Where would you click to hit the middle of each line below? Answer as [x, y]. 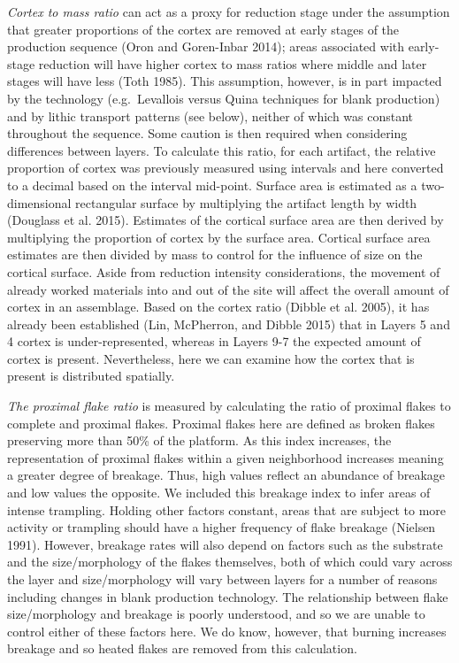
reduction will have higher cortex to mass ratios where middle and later [233, 63]
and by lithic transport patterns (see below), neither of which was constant [210, 116]
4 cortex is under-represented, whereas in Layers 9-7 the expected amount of [214, 341]
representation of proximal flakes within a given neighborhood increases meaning [226, 457]
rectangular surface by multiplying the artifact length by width [246, 202]
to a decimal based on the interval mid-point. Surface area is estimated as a [212, 185]
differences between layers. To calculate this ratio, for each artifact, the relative [222, 150]
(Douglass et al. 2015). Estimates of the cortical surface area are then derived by [226, 220]
